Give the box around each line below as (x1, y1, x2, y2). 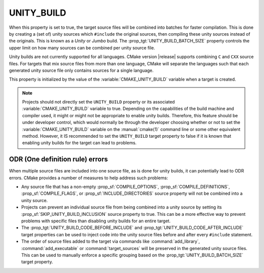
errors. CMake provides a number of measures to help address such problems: (9, 175, 168, 181)
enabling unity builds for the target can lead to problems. (22, 140, 137, 146)
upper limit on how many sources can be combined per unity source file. (9, 44, 155, 51)
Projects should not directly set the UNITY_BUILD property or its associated (22, 99, 175, 105)
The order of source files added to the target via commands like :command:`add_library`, (21, 238, 200, 244)
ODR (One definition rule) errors (9, 155, 108, 164)
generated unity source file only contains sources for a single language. (9, 67, 154, 73)
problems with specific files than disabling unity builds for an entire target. (21, 218, 171, 224)
